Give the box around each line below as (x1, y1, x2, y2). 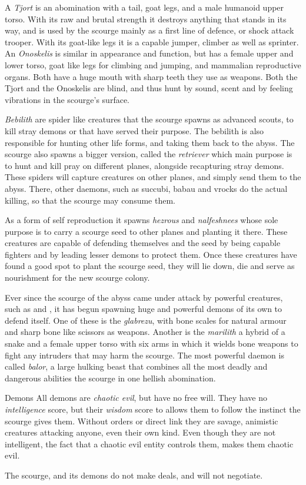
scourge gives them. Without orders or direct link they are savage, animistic (5, 414, 278, 427)
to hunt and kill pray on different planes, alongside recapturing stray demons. (5, 159, 284, 171)
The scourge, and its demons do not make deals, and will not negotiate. (5, 469, 263, 481)
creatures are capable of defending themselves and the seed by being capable (5, 237, 281, 249)
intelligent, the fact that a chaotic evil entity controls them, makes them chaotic (5, 437, 294, 450)
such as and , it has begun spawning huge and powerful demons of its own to (5, 303, 282, 315)
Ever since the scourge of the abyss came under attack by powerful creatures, (5, 291, 283, 303)
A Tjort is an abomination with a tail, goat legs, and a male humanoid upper (5, 1, 284, 13)
